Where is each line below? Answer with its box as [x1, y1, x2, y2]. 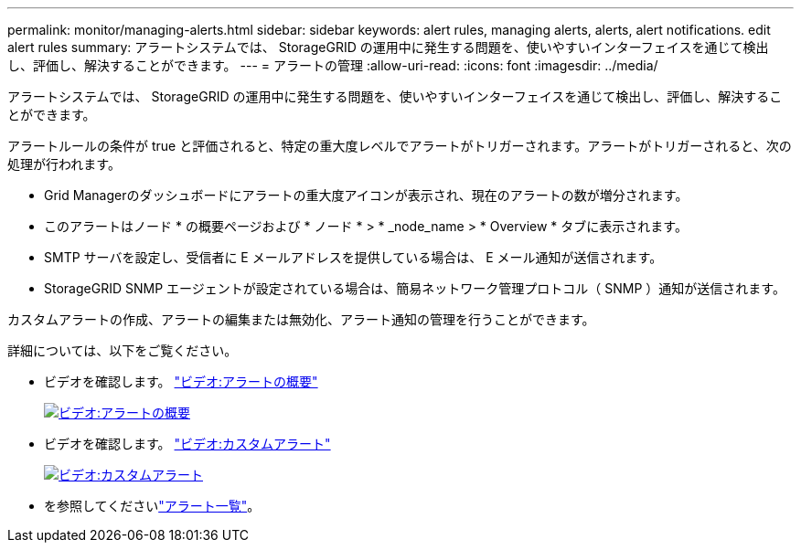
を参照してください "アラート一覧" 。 [44, 498, 261, 513]
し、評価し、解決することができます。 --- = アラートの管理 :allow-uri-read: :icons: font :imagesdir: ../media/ [7, 58, 658, 73]
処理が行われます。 [7, 156, 121, 172]
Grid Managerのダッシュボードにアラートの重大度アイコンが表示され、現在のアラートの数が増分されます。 [44, 187, 689, 203]
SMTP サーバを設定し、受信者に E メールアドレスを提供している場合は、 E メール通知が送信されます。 [44, 249, 663, 265]
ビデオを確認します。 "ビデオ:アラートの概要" [44, 374, 318, 389]
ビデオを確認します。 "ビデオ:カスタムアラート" [44, 436, 331, 451]
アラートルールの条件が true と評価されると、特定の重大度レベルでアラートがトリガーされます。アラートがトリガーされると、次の [7, 138, 792, 153]
